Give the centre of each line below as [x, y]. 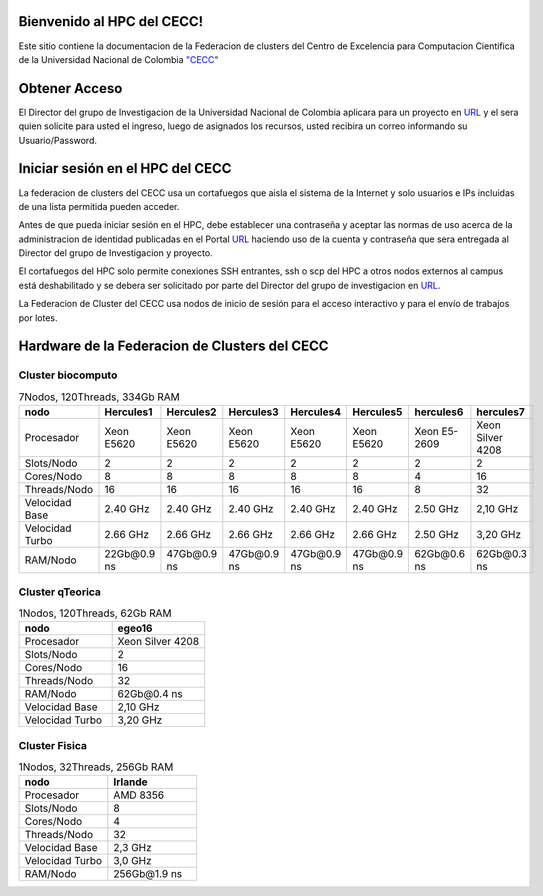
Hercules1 [128, 412]
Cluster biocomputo [68, 375]
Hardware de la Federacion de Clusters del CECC [173, 346]
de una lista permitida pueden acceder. [99, 206]
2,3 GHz [132, 848]
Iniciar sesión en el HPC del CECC [125, 168]
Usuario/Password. [58, 140]
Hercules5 [377, 412]
